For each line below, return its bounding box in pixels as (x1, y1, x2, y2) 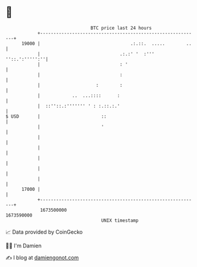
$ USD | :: (5, 113, 107, 120)
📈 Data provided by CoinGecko (5, 228, 83, 235)
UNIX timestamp (101, 217, 139, 224)
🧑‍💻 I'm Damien (5, 242, 42, 249)
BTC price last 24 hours (90, 25, 152, 31)
